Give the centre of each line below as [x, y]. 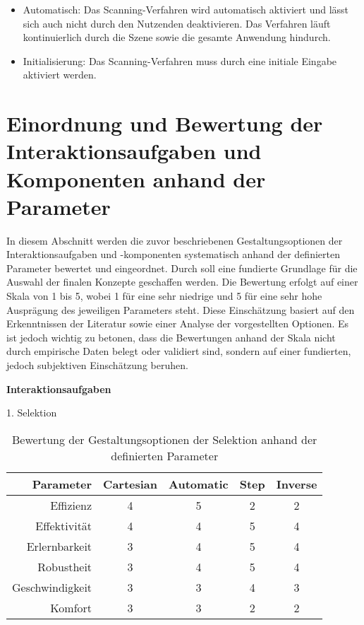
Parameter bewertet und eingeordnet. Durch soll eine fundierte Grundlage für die [182, 268]
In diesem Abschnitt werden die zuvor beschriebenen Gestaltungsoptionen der [175, 240]
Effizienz [71, 505]
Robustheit [65, 566]
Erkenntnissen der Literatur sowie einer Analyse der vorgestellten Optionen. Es [178, 323]
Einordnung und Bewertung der [165, 123]
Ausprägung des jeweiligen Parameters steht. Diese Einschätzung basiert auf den [181, 309]
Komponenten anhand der [136, 179]
